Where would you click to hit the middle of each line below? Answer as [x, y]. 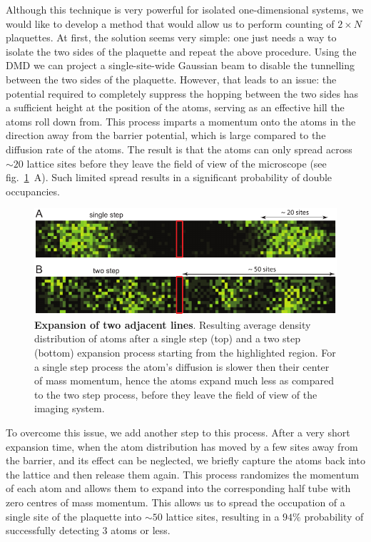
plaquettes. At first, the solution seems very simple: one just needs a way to [171, 37]
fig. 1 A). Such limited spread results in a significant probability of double [169, 177]
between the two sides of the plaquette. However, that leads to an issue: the [171, 79]
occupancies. [33, 191]
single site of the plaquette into [74, 516]
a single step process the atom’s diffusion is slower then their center [182, 366]
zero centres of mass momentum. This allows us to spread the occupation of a [176, 502]
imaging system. [70, 408]
